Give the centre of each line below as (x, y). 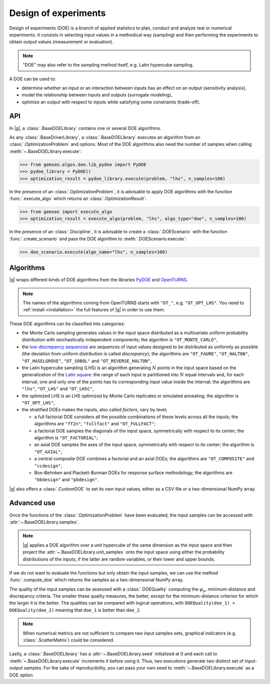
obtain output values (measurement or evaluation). (61, 42)
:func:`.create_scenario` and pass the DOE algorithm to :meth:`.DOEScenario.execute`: (98, 239)
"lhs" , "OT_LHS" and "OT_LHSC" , (58, 389)
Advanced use (32, 503)
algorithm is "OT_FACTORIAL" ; (66, 438)
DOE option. (22, 675)
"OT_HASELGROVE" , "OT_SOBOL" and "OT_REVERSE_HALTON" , (87, 361)
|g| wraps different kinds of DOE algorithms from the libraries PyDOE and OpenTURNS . (99, 280)
